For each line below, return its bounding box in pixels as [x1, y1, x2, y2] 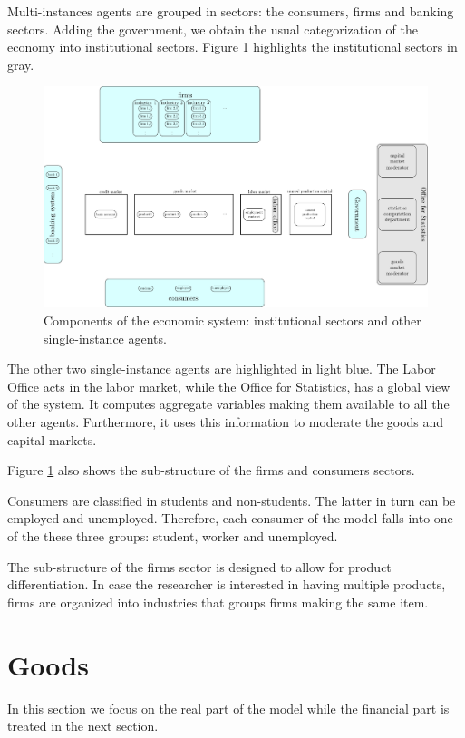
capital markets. [7, 430, 97, 449]
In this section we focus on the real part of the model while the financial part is [7, 698, 450, 717]
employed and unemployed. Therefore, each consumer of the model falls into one [7, 509, 453, 528]
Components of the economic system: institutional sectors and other [44, 311, 421, 330]
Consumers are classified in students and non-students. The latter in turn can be [7, 490, 456, 510]
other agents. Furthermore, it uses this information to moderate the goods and [7, 413, 444, 432]
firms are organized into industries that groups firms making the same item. [7, 592, 429, 611]
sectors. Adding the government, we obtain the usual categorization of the [7, 19, 418, 38]
